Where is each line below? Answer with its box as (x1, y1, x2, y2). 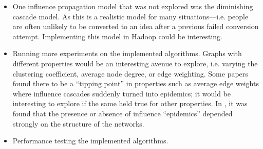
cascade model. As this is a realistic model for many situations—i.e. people (12, 11, 249, 21)
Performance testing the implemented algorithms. (12, 135, 168, 146)
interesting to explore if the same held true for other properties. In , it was (12, 98, 248, 109)
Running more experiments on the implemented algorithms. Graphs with (12, 48, 242, 59)
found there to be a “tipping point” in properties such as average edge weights (12, 78, 259, 89)
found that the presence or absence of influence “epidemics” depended (12, 108, 233, 118)
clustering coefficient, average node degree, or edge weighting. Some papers (12, 68, 248, 79)
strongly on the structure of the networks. (12, 118, 144, 129)
